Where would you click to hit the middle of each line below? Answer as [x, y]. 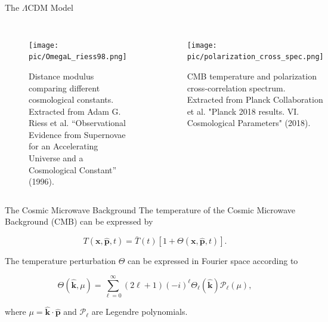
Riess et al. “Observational [78, 123]
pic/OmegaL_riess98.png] [78, 57]
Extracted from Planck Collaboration [255, 99]
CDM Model [50, 7]
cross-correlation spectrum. [236, 88]
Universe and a [56, 158]
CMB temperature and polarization [252, 76]
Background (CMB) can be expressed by [79, 221]
